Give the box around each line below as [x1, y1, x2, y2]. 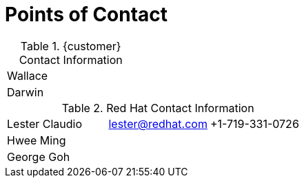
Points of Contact [5, 3, 168, 26]
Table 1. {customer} [20, 39, 121, 53]
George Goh [7, 149, 70, 164]
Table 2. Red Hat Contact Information [61, 100, 254, 115]
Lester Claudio [7, 116, 83, 131]
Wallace [7, 68, 48, 83]
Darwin [7, 85, 44, 99]
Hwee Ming [7, 133, 66, 147]
